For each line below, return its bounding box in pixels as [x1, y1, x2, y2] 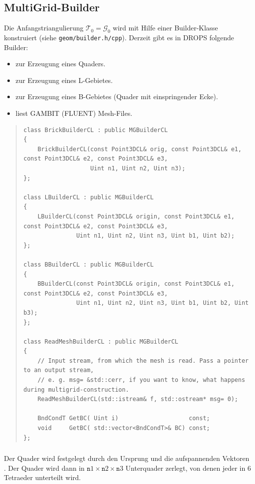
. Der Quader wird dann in [4, 462, 85, 473]
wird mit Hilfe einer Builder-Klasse [113, 23, 218, 33]
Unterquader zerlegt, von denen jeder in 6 [125, 462, 251, 473]
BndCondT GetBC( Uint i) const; [37, 415, 210, 422]
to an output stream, [23, 367, 94, 374]
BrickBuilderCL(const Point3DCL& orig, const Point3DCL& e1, [37, 145, 242, 153]
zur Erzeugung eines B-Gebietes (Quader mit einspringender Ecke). [15, 91, 218, 102]
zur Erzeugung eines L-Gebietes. [15, 75, 113, 85]
